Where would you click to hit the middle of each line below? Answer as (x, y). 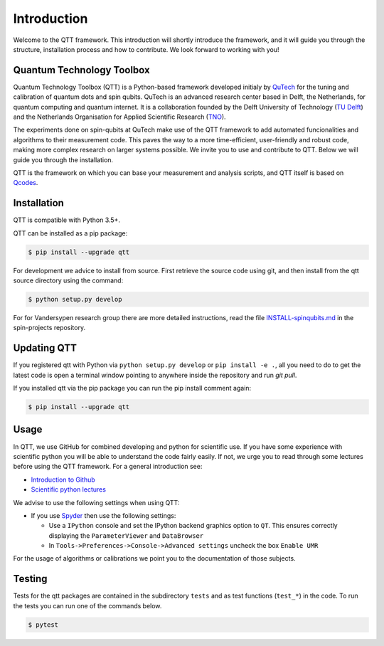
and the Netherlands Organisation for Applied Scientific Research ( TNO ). (120, 117)
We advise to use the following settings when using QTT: (96, 502)
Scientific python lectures (69, 489)
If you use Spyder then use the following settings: (103, 515)
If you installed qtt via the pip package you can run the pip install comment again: (132, 388)
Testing (30, 579)
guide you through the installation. (63, 159)
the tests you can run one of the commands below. (87, 605)
